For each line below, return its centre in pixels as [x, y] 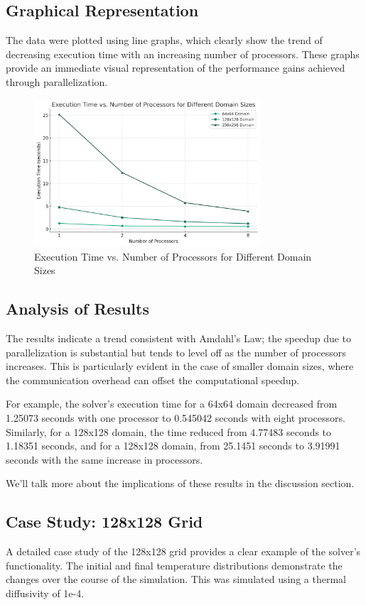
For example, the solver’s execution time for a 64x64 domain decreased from [172, 404]
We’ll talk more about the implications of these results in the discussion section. [180, 483]
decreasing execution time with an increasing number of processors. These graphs [183, 54]
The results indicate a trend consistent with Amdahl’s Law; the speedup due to [179, 338]
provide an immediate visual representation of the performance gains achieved [176, 68]
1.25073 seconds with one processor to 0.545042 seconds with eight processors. [176, 417]
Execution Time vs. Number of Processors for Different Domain [173, 256]
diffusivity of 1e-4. [45, 593]
